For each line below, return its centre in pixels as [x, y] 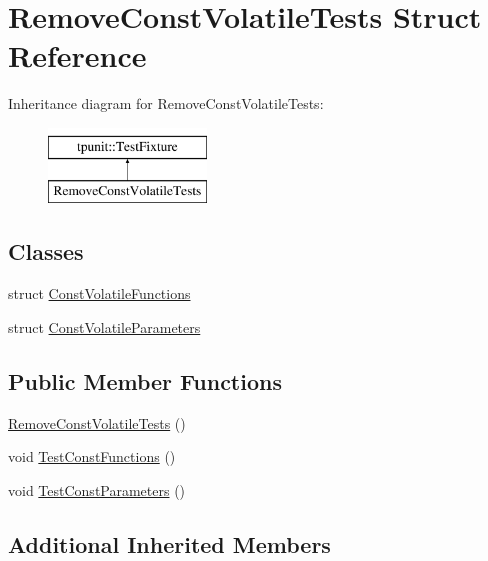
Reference [77, 55]
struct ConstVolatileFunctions [99, 293]
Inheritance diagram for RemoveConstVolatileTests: [166, 103]
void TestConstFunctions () [92, 456]
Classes [46, 251]
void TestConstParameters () [97, 489]
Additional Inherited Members [169, 543]
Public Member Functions [145, 380]
